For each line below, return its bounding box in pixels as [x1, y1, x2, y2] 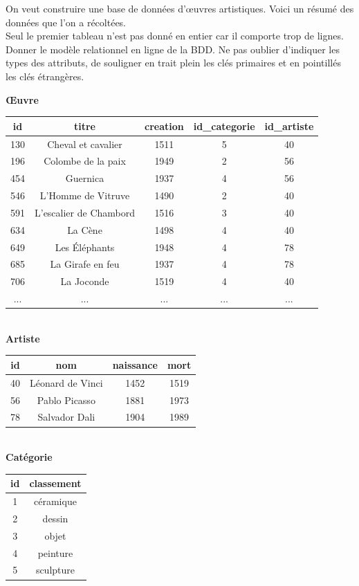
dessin [42, 511, 68, 525]
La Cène [67, 222, 102, 237]
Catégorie [6, 450, 53, 464]
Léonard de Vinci [30, 375, 103, 390]
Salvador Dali [37, 410, 95, 424]
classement [29, 476, 82, 491]
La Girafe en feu [50, 257, 120, 271]
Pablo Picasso [37, 392, 95, 407]
